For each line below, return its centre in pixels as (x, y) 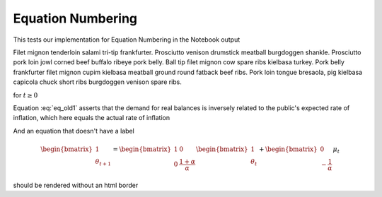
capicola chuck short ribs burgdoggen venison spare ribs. (97, 82)
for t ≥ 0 (25, 95)
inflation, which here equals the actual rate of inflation (91, 118)
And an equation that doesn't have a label (74, 131)
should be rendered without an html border (76, 185)
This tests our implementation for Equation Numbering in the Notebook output (127, 40)
